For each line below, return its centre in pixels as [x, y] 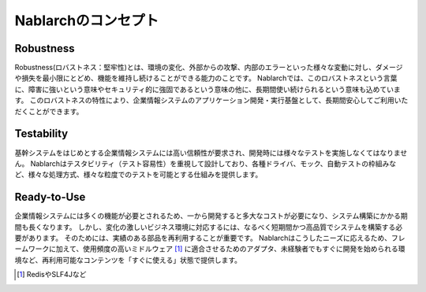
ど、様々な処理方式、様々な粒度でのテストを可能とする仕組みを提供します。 [138, 175]
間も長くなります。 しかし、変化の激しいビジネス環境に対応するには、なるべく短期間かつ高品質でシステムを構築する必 [209, 227]
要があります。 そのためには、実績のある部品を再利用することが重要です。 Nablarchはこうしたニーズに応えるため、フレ [210, 238]
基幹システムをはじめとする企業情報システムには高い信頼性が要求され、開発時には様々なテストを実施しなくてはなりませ [211, 153]
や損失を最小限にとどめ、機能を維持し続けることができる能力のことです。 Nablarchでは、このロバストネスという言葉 [206, 78]
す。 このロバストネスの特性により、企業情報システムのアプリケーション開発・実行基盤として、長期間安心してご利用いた [211, 100]
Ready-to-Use [50, 197]
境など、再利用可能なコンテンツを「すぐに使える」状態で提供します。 [128, 260]
